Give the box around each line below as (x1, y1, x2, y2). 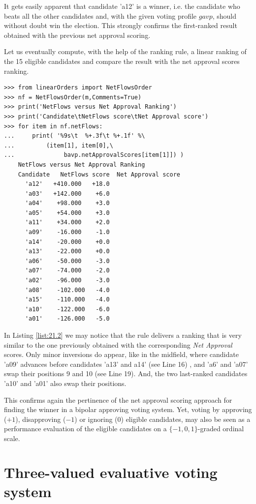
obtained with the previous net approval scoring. (4, 30, 151, 40)
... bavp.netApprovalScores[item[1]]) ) (4, 151, 184, 159)
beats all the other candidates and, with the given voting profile (4, 10, 197, 21)
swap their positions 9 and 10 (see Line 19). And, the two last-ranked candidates (4, 368, 248, 379)
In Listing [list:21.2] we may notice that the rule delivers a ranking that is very (4, 330, 242, 340)
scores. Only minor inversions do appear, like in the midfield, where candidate (4, 349, 239, 359)
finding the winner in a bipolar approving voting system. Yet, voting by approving (4, 404, 252, 415)
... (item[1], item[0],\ (4, 142, 113, 149)
